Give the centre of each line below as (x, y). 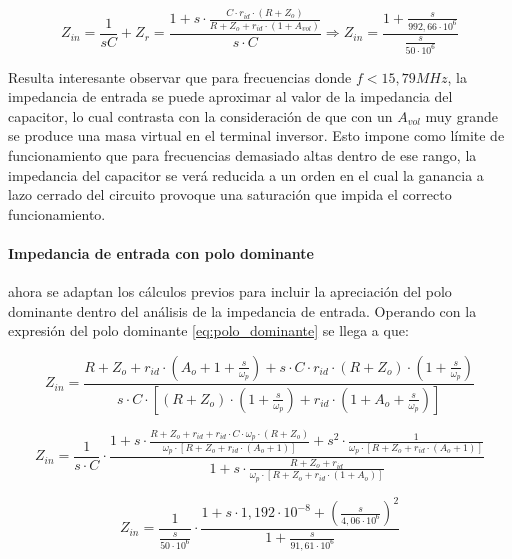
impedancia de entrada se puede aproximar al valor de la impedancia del (230, 96)
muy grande (461, 115)
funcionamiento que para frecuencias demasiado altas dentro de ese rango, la (242, 154)
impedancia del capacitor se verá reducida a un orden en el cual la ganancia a (246, 174)
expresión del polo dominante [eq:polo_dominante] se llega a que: (208, 330)
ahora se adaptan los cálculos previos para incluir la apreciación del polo (230, 291)
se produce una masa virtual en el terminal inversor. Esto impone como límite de (256, 135)
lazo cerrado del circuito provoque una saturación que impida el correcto (230, 194)
